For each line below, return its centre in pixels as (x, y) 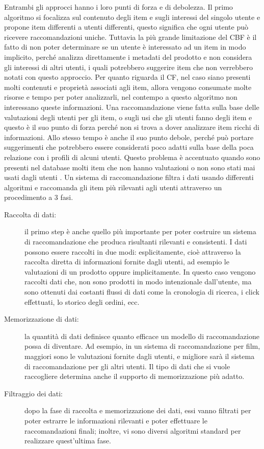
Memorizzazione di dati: (42, 319)
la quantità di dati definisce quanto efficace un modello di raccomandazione (142, 336)
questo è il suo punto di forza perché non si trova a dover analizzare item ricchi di (132, 127)
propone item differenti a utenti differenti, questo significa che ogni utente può (126, 27)
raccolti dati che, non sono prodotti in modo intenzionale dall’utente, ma (138, 282)
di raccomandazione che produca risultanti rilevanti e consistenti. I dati (136, 242)
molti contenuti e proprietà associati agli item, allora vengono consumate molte (128, 87)
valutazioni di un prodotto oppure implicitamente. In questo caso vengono (140, 271)
